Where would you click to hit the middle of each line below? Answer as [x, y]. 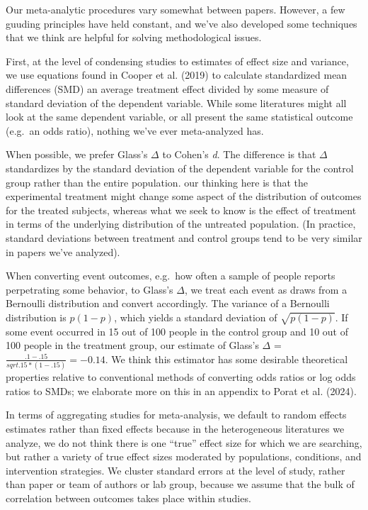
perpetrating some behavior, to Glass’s [90, 289]
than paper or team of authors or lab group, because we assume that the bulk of [180, 484]
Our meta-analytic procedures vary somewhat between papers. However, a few [176, 9]
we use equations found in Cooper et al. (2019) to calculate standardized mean [177, 75]
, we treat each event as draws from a [266, 289]
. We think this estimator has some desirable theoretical [226, 359]
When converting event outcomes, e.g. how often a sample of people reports [171, 276]
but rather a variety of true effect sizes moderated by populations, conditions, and [184, 456]
